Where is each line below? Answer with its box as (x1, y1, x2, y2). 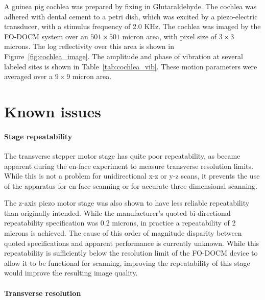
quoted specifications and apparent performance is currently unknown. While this (4, 237, 259, 248)
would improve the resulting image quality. (4, 267, 138, 278)
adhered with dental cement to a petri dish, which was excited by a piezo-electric (4, 11, 258, 21)
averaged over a (4, 71, 53, 82)
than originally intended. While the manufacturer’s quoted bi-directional (4, 207, 231, 218)
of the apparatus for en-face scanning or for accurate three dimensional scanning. (4, 180, 258, 191)
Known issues (4, 101, 101, 121)
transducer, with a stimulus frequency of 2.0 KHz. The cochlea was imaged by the (4, 21, 261, 32)
